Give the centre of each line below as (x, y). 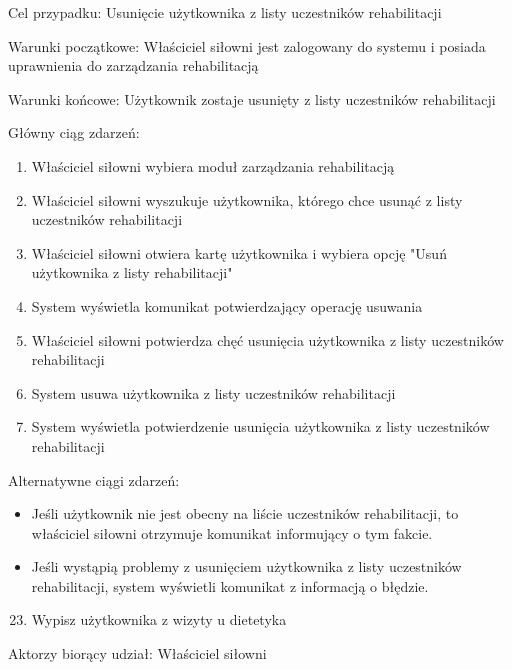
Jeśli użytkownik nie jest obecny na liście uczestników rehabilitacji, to (245, 513)
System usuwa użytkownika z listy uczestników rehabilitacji (213, 392)
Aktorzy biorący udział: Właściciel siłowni (137, 653)
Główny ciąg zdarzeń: (74, 132)
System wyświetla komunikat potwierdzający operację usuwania (227, 305)
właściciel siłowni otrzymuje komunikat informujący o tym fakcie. (232, 532)
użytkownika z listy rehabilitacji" (132, 272)
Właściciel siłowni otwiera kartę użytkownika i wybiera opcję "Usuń (239, 252)
